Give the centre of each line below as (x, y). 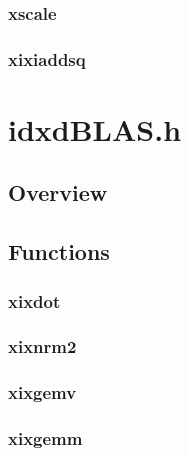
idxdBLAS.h (95, 128)
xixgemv (42, 392)
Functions (59, 251)
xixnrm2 (42, 346)
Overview (58, 192)
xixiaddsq (47, 58)
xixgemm (45, 438)
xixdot (34, 300)
